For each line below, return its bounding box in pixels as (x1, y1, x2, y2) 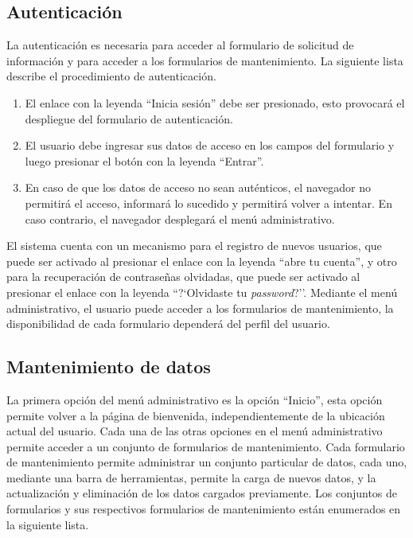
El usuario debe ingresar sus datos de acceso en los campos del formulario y (25, 137, 395, 154)
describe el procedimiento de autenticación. (6, 68, 216, 84)
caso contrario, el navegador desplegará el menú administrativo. (25, 210, 335, 227)
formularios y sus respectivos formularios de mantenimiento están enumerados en (6, 501, 401, 517)
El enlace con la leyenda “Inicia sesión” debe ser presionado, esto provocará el (25, 94, 405, 111)
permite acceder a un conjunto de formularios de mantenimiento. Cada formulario (6, 438, 405, 454)
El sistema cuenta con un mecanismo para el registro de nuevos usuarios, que (6, 237, 382, 254)
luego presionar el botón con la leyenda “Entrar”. (25, 152, 264, 169)
